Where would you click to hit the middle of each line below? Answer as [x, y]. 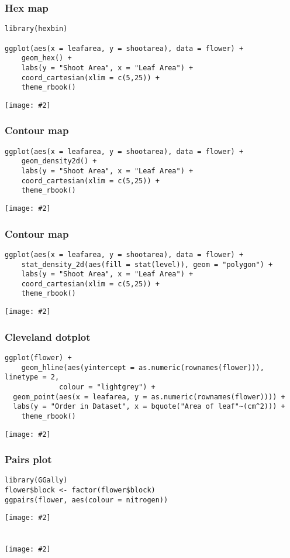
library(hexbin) [36, 29]
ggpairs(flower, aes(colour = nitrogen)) [87, 500]
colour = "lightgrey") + [107, 387]
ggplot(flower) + [38, 358]
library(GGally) [36, 480]
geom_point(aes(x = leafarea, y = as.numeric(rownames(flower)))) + [149, 397]
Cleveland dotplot [48, 336]
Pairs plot [28, 459]
